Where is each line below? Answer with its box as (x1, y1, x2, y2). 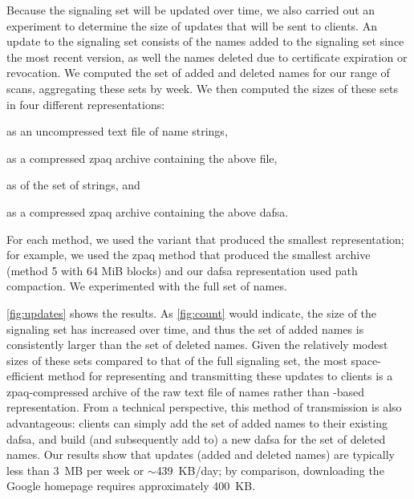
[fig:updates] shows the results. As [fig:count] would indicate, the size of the (6, 304, 377, 321)
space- (351, 351, 381, 368)
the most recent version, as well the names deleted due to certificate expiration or (6, 48, 408, 65)
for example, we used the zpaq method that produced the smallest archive (6, 246, 371, 263)
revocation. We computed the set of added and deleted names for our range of (6, 64, 390, 81)
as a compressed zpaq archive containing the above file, (6, 149, 278, 166)
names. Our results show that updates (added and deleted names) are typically (6, 446, 395, 463)
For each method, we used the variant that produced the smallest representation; (6, 230, 404, 247)
